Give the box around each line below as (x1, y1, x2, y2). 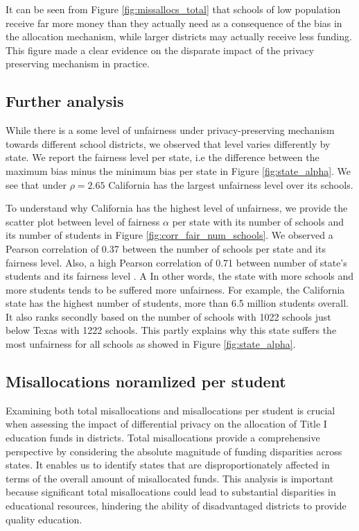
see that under (6, 177, 67, 192)
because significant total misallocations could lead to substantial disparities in (6, 484, 336, 499)
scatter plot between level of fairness (6, 214, 160, 228)
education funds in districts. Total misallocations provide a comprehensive (6, 430, 320, 445)
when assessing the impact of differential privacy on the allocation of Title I (6, 416, 327, 431)
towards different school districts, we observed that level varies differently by (6, 136, 331, 151)
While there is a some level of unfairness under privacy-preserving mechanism (6, 123, 335, 137)
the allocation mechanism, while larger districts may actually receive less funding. (6, 29, 352, 44)
